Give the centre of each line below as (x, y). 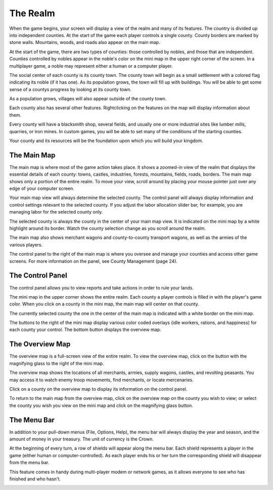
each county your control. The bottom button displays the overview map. (85, 330)
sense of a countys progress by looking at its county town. (70, 89)
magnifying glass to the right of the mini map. (57, 363)
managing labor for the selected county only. (56, 212)
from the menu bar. (29, 463)
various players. (26, 244)
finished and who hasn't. (35, 479)
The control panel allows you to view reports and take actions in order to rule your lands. (102, 288)
